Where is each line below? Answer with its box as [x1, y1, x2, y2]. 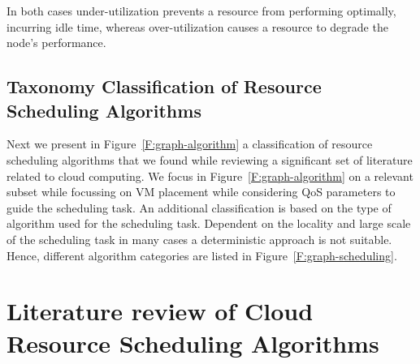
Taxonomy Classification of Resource [6, 74, 322, 99]
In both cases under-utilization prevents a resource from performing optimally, [6, 2, 396, 19]
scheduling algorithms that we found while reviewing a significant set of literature [6, 151, 413, 168]
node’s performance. [6, 34, 106, 51]
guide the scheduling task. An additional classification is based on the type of [6, 199, 392, 216]
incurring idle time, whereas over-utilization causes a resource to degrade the [6, 18, 388, 35]
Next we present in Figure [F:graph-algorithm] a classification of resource [6, 135, 373, 152]
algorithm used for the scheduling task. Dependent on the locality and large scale [6, 215, 411, 232]
